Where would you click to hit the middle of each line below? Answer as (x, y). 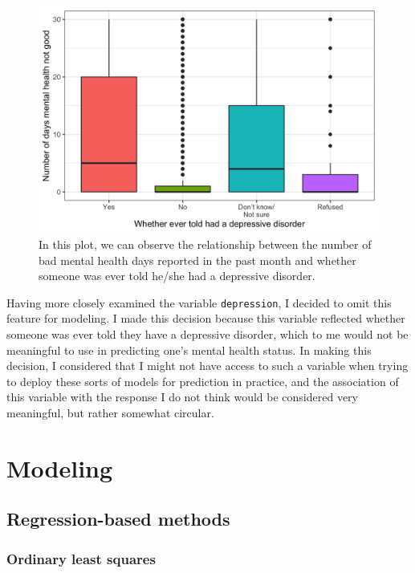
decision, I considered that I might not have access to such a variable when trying (207, 366)
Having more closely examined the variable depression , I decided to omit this (199, 302)
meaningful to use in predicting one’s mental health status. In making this (189, 349)
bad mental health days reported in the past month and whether (197, 260)
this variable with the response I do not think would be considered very (182, 397)
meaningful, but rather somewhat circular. (110, 412)
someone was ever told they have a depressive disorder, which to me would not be (207, 334)
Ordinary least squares (81, 558)
